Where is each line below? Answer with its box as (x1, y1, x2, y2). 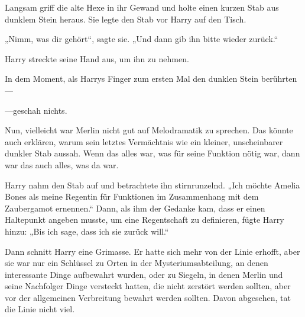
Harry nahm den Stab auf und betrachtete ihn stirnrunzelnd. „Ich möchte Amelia (5, 178, 300, 191)
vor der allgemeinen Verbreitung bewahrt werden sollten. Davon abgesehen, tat (5, 291, 291, 303)
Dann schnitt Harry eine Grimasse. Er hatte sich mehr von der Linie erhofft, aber (5, 245, 300, 257)
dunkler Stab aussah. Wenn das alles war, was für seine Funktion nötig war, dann (5, 147, 300, 159)
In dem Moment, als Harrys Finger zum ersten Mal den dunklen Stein (5, 72, 259, 85)
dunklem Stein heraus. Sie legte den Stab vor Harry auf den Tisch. (5, 12, 246, 25)
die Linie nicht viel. (5, 303, 75, 315)
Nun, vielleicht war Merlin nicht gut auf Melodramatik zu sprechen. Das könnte (5, 124, 293, 136)
